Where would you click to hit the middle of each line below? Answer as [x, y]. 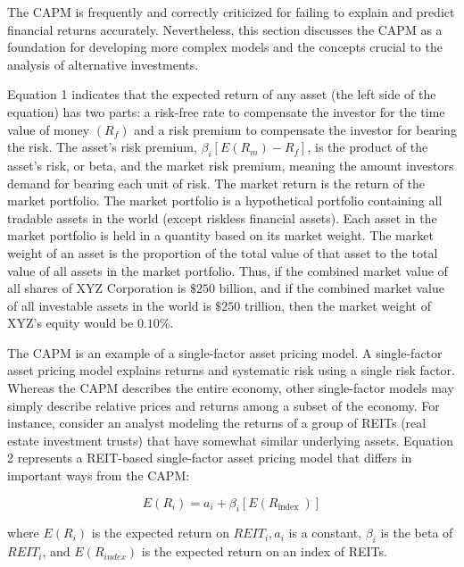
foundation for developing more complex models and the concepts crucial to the [225, 47]
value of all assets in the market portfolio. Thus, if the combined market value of [228, 270]
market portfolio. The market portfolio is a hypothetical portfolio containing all [225, 200]
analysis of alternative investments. [103, 64]
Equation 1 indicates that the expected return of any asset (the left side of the [222, 94]
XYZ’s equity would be [70, 323]
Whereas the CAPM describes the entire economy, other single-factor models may [231, 388]
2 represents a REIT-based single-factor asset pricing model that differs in [210, 458]
